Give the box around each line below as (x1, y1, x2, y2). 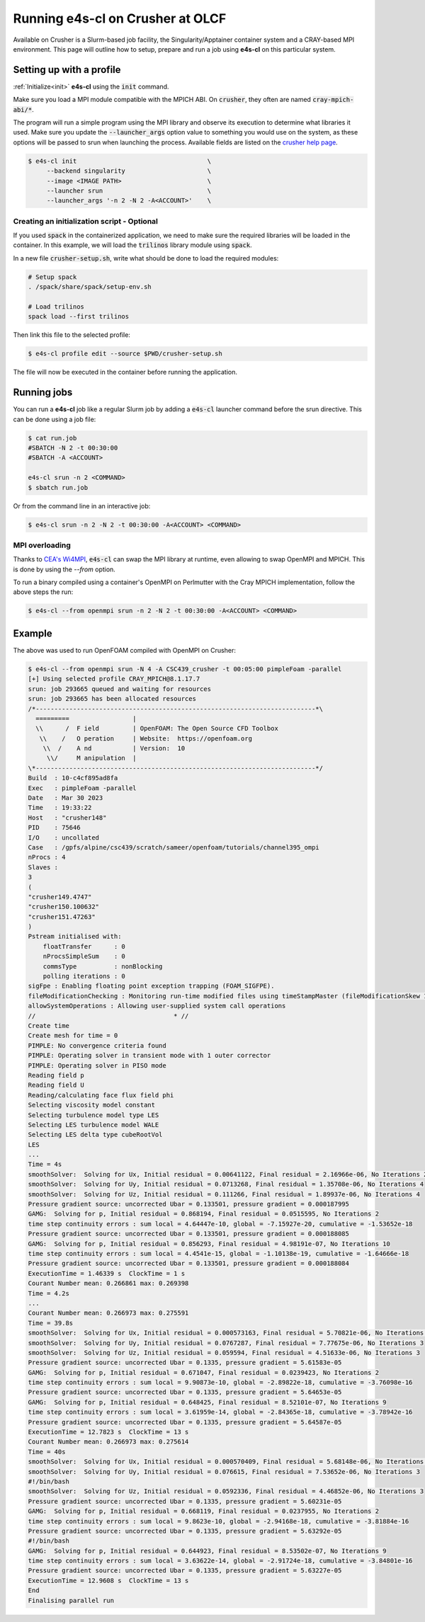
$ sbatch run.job (28, 484, 89, 491)
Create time (28, 1022, 70, 1029)
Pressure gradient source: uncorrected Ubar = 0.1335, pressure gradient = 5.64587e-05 (28, 1418, 342, 1426)
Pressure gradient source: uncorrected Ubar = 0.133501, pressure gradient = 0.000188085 (28, 1230, 350, 1238)
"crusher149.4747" (28, 893, 92, 901)
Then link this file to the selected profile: (13, 331, 131, 339)
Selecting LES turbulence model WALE (28, 1121, 159, 1129)
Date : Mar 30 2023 (28, 794, 103, 802)
